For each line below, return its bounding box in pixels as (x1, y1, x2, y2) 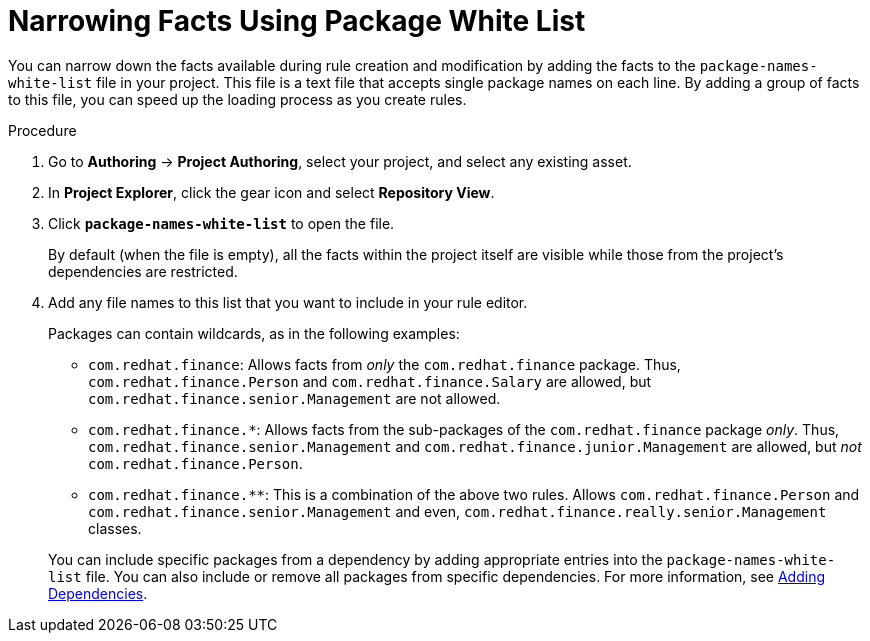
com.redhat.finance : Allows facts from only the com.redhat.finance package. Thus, (88, 355, 681, 373)
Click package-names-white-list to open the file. (48, 214, 395, 232)
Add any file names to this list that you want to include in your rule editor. (48, 293, 528, 311)
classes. (88, 519, 142, 537)
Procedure (8, 121, 77, 139)
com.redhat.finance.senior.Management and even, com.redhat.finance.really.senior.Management (88, 502, 827, 520)
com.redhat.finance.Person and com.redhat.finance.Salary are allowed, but (88, 372, 652, 390)
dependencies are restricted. (48, 262, 238, 280)
